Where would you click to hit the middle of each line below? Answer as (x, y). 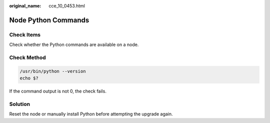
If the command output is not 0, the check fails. (58, 91)
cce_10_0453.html (67, 6)
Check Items (25, 34)
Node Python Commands (49, 20)
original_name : (25, 6)
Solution (20, 104)
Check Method (27, 57)
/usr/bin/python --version (53, 71)
